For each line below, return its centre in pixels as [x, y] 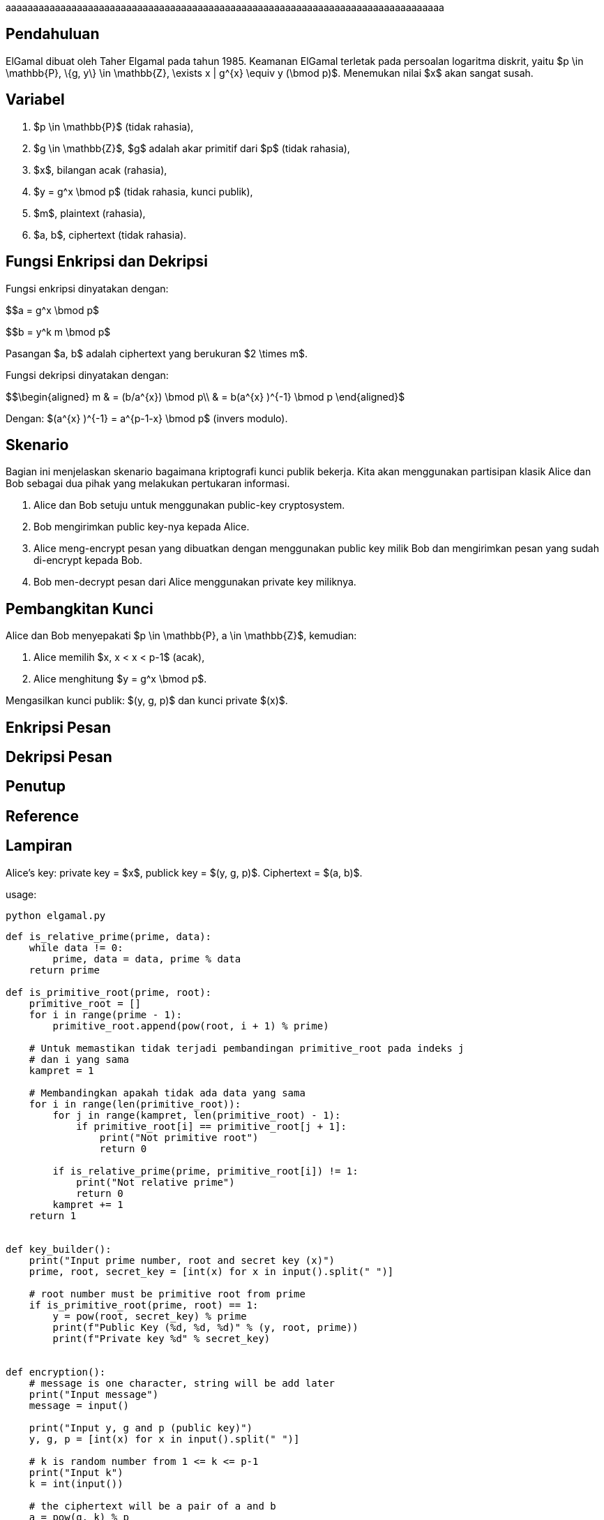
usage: [21, 894]
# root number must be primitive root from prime [167, 1294]
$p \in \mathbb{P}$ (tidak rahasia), [114, 126]
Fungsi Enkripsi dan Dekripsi [107, 262]
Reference [42, 816]
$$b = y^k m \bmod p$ [58, 331]
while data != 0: [76, 947]
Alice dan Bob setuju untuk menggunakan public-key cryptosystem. [189, 505]
